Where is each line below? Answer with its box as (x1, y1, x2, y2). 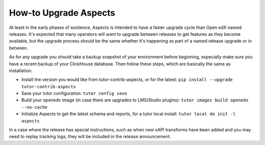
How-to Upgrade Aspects (9, 7, 115, 18)
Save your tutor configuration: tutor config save (21, 91, 127, 97)
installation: (9, 68, 32, 73)
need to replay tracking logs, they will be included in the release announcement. (9, 134, 171, 140)
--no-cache (21, 104, 48, 110)
